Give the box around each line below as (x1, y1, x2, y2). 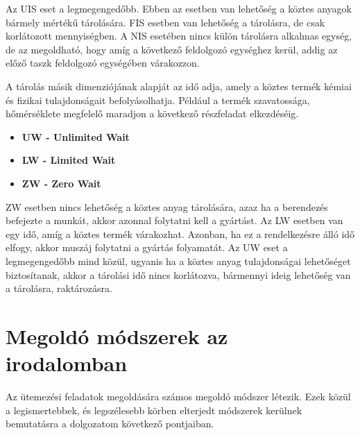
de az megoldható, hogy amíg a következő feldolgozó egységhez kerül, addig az (6, 42, 338, 56)
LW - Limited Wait (22, 153, 116, 167)
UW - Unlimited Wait (22, 129, 130, 144)
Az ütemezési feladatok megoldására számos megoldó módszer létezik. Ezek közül (6, 389, 351, 403)
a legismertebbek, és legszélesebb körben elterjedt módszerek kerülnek (6, 402, 302, 417)
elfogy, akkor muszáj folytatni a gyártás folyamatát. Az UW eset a (6, 240, 288, 255)
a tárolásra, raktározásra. (6, 281, 112, 296)
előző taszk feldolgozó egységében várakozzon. (6, 56, 200, 70)
